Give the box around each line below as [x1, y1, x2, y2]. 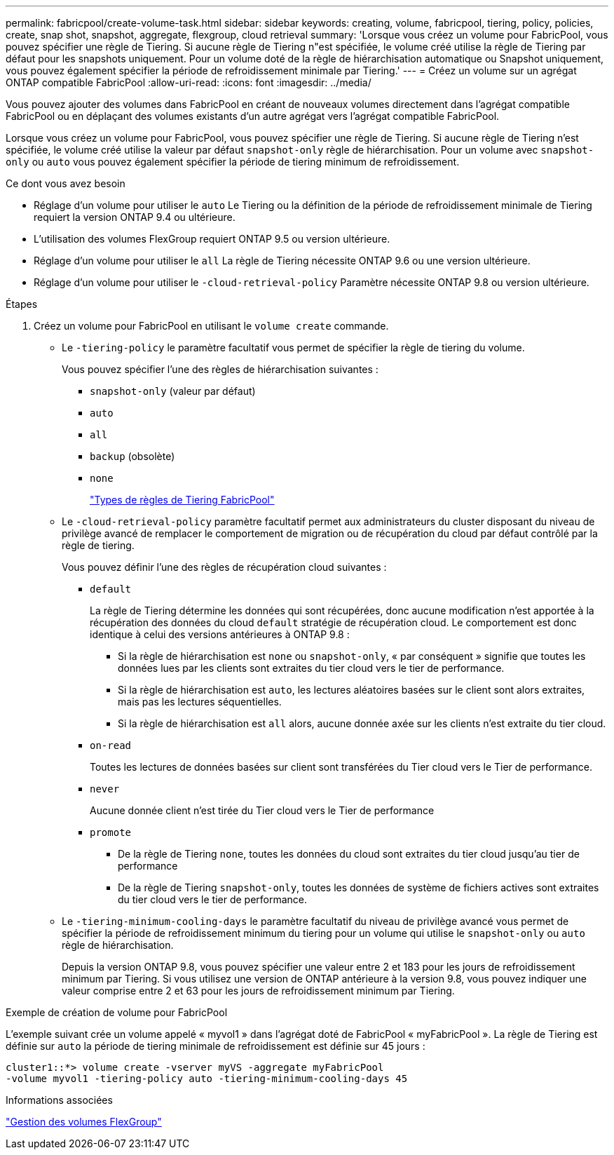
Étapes [6, 298, 38, 310]
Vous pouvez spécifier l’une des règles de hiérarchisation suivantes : [62, 363, 378, 375]
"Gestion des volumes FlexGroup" [6, 1116, 162, 1128]
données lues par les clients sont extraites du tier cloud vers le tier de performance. [118, 662, 505, 674]
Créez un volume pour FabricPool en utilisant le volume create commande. [34, 320, 389, 332]
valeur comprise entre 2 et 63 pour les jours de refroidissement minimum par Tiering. [62, 985, 455, 997]
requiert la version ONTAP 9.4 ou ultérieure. [34, 211, 236, 223]
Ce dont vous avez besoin [6, 177, 125, 189]
